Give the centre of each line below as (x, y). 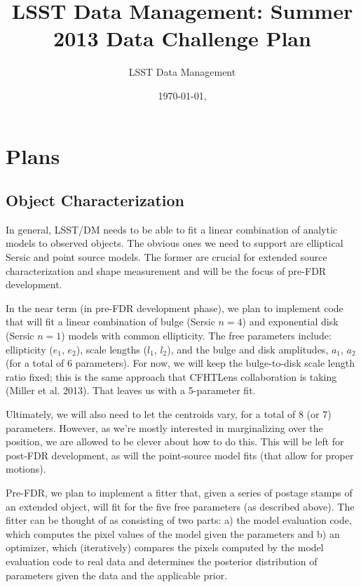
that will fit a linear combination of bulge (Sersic (110, 322)
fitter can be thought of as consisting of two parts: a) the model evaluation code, (179, 520)
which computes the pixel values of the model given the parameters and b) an (173, 533)
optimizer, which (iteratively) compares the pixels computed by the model (165, 547)
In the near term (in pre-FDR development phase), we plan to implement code (175, 308)
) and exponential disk (290, 322)
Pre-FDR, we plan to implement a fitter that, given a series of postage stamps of (179, 492)
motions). (26, 469)
